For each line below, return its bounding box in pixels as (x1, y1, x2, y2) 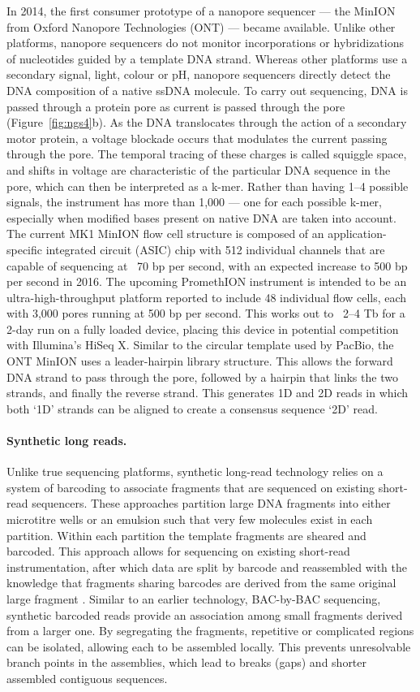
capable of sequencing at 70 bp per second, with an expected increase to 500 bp (6, 257, 408, 274)
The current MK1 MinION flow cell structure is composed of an (6, 225, 324, 242)
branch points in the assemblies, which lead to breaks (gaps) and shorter (6, 654, 367, 671)
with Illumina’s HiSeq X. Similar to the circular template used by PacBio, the (6, 336, 394, 353)
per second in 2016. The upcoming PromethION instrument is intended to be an (6, 273, 407, 290)
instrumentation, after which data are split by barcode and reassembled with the (6, 558, 408, 575)
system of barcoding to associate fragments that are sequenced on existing (6, 478, 375, 495)
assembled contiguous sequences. (6, 669, 168, 686)
